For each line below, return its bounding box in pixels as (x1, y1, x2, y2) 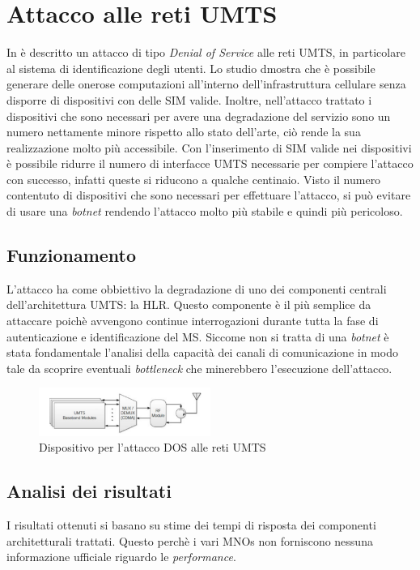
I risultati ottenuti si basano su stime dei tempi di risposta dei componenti (6, 516, 376, 534)
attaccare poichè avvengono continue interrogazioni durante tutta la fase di (6, 312, 379, 329)
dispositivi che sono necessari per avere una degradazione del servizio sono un (6, 107, 391, 124)
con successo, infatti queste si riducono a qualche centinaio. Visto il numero (6, 170, 381, 187)
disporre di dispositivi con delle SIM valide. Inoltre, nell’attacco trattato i (6, 91, 372, 108)
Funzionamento (6, 242, 137, 268)
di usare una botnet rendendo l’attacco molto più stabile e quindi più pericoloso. (6, 203, 403, 220)
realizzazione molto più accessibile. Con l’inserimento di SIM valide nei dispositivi (6, 139, 412, 156)
